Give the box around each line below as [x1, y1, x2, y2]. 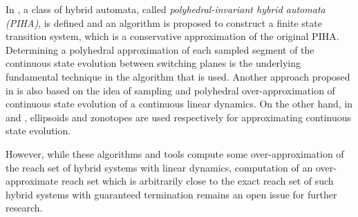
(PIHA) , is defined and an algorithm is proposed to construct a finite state [6, 15, 322, 30]
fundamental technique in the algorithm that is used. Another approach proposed [6, 69, 350, 83]
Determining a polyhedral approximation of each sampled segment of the [6, 42, 314, 56]
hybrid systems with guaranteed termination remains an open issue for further [6, 187, 337, 201]
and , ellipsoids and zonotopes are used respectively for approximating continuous [6, 110, 351, 124]
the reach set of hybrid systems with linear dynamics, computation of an [6, 160, 313, 174]
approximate [6, 174, 59, 188]
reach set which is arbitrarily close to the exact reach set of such [61, 174, 334, 188]
